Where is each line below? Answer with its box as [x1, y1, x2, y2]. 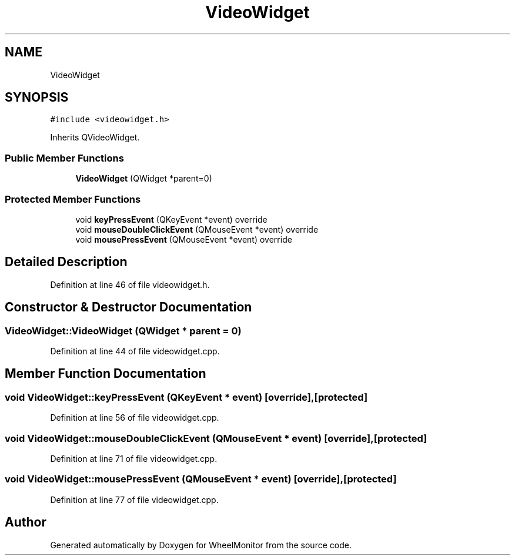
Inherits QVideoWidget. [50, 132, 140, 143]
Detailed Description [5, 254, 128, 270]
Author [5, 515, 46, 530]
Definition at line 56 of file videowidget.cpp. [50, 413, 219, 423]
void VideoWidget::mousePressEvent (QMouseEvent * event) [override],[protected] [5, 473, 397, 485]
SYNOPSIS [5, 90, 69, 105]
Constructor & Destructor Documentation [5, 300, 252, 315]
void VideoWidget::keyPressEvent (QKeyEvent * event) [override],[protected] [5, 391, 368, 403]
